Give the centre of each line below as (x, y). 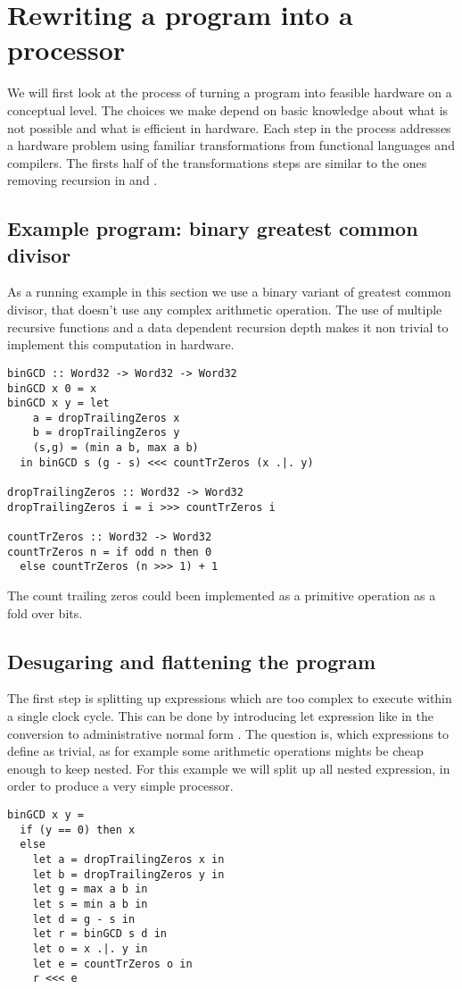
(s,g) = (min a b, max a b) (115, 448)
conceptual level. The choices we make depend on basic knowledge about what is (228, 109)
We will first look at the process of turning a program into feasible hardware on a (230, 92)
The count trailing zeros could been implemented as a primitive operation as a (222, 595)
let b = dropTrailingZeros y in (128, 874)
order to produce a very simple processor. (120, 786)
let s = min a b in (90, 904)
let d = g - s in (84, 919)
